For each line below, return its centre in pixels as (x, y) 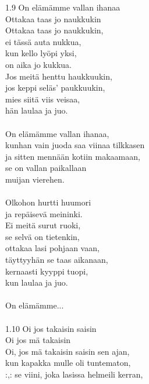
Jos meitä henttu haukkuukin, (59, 76)
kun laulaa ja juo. (37, 282)
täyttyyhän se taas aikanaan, (57, 260)
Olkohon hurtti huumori (48, 202)
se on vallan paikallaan (46, 168)
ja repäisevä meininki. (44, 213)
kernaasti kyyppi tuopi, (47, 271)
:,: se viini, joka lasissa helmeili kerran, (74, 374)
